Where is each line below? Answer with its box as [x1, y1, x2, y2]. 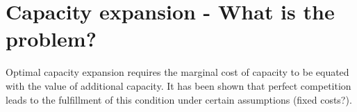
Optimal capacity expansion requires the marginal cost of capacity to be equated [6, 65, 349, 79]
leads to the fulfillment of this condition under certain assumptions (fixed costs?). [6, 92, 352, 106]
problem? [6, 24, 97, 53]
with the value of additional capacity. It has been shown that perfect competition [6, 78, 351, 93]
